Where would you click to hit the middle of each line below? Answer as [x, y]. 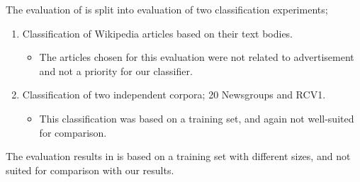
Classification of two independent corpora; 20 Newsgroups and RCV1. [174, 95]
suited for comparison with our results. [90, 170]
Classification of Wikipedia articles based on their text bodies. [158, 33]
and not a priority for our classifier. [116, 70]
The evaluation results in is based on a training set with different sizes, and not [178, 156]
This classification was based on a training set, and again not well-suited [197, 118]
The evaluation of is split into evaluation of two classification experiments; [167, 9]
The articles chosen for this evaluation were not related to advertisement [197, 57]
